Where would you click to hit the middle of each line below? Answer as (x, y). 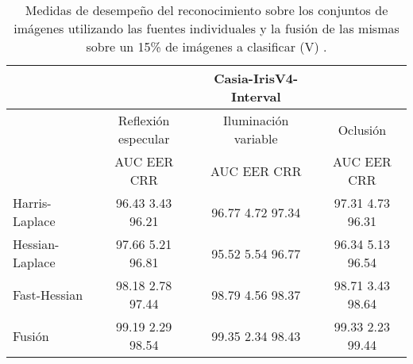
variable (256, 138)
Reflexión (144, 120)
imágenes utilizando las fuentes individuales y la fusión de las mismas (206, 28)
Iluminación (256, 120)
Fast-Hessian (48, 294)
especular (144, 138)
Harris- (32, 203)
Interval (256, 96)
